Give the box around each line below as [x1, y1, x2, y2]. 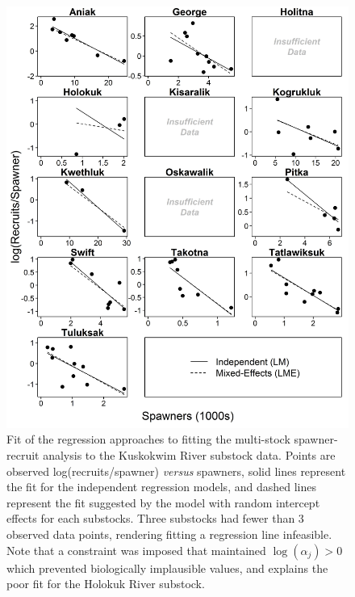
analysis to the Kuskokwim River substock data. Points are [43, 447, 336, 464]
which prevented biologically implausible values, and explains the [6, 559, 328, 576]
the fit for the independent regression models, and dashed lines [6, 478, 316, 495]
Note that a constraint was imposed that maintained [6, 541, 266, 558]
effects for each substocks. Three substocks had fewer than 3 [6, 510, 304, 527]
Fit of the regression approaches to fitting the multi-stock [6, 431, 290, 448]
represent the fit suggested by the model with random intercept [6, 494, 320, 511]
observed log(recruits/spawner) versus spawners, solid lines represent [6, 462, 346, 479]
